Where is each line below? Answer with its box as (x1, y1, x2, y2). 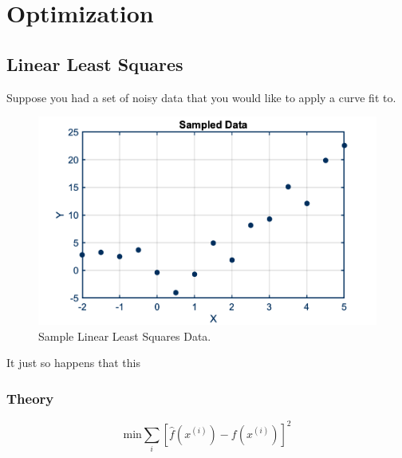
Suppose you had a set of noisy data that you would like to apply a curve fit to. (6, 89, 396, 105)
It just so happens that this (6, 354, 140, 371)
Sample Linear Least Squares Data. (38, 327, 211, 344)
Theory (6, 388, 54, 408)
